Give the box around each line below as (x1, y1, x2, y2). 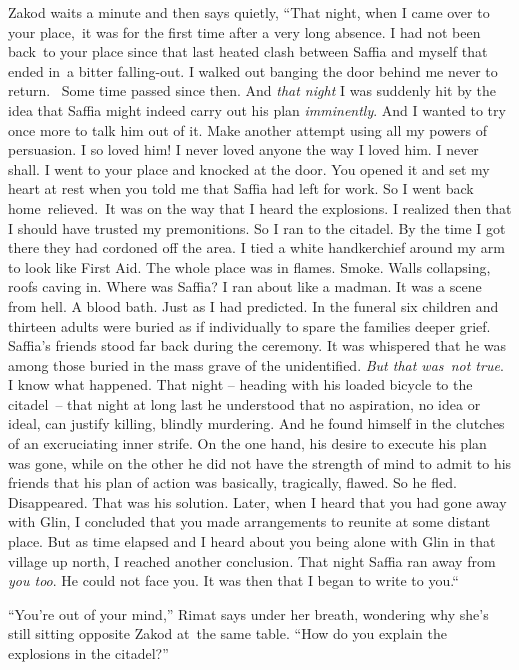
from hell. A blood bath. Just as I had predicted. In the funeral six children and (8, 295, 499, 316)
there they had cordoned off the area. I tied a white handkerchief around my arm (8, 237, 505, 258)
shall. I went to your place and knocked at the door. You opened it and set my (8, 158, 490, 179)
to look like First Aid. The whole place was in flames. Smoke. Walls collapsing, (8, 256, 491, 277)
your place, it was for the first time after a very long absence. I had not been (8, 21, 481, 42)
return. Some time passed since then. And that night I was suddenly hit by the (8, 80, 497, 101)
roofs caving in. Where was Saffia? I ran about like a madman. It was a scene (8, 276, 482, 297)
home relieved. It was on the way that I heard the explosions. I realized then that (8, 197, 512, 218)
